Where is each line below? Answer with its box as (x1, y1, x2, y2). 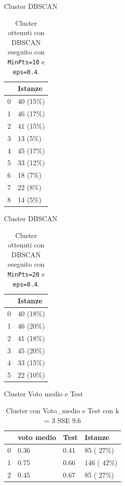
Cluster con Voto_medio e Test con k (5, 405, 119, 415)
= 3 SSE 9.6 (44, 415, 81, 425)
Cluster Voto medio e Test (4, 389, 83, 399)
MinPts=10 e (7, 56, 45, 66)
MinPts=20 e (7, 268, 45, 279)
